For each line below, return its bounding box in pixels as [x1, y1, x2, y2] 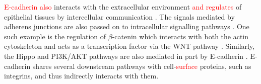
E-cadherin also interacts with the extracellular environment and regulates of [4, 2, 242, 12]
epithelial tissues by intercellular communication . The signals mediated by [4, 11, 235, 22]
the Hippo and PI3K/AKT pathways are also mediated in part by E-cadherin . [4, 50, 248, 61]
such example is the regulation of [4, 31, 106, 41]
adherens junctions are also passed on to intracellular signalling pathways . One [4, 21, 249, 32]
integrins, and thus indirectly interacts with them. [4, 70, 159, 81]
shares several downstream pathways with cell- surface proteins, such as [32, 60, 251, 71]
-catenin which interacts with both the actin [112, 31, 249, 41]
